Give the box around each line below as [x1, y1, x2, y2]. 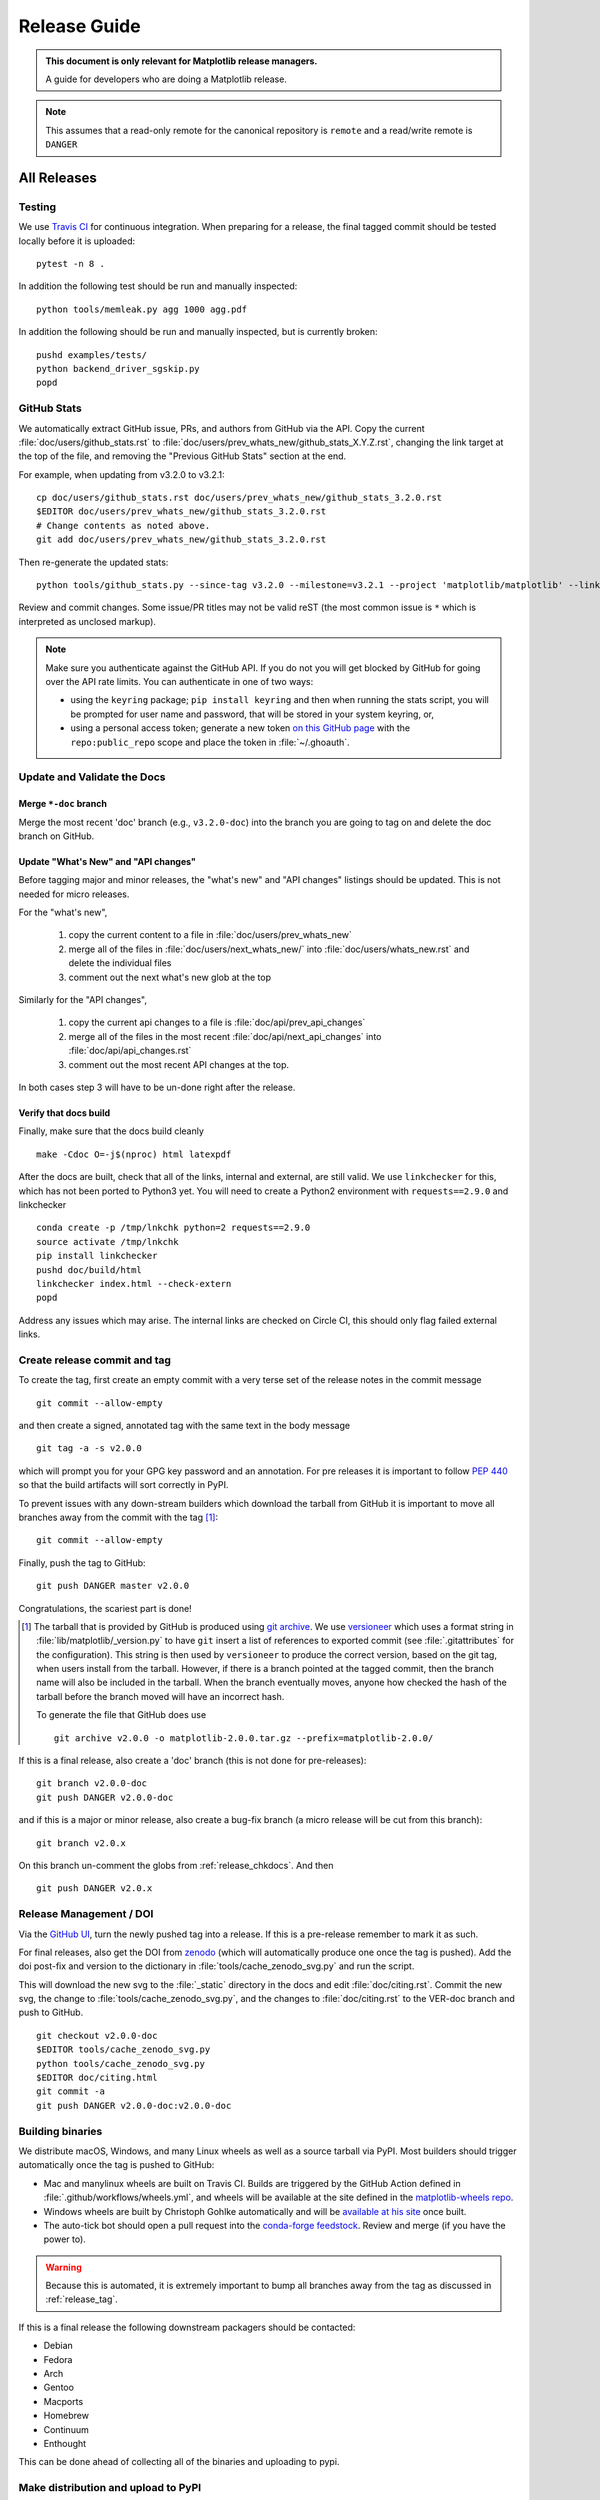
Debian [43, 2340, 74, 2352]
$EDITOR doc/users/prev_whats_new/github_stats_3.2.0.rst [36, 506, 327, 517]
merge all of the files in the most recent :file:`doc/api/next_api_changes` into [68, 1030, 382, 1042]
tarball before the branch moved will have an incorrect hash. [36, 1690, 285, 1702]
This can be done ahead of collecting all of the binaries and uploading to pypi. [18, 2456, 340, 2468]
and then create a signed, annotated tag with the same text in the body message [18, 1419, 350, 1431]
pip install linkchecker [36, 1250, 158, 1262]
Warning [45, 2261, 82, 2273]
